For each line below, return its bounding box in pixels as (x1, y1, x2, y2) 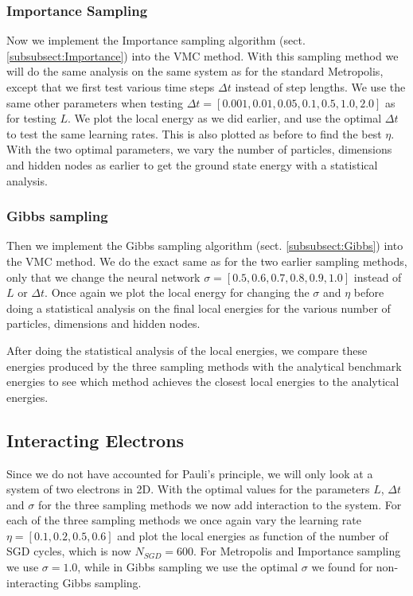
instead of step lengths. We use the (235, 79, 406, 95)
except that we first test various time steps (6, 79, 215, 95)
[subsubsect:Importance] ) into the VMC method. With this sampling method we (6, 47, 399, 64)
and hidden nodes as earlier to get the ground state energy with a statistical (6, 156, 378, 173)
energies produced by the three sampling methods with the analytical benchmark (6, 357, 402, 374)
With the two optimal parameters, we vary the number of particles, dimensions (6, 141, 392, 158)
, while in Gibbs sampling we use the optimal (77, 559, 298, 575)
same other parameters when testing (6, 94, 183, 111)
